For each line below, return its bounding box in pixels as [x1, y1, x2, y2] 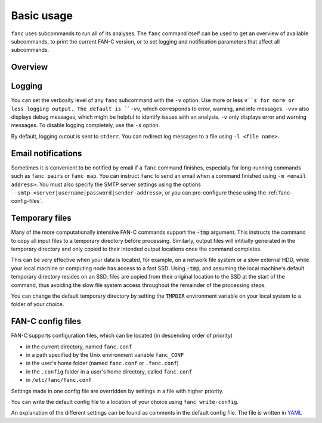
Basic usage [11, 9, 73, 22]
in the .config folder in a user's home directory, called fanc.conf [26, 368, 193, 375]
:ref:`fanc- [267, 189, 292, 196]
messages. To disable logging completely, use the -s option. [11, 122, 160, 129]
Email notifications [11, 148, 82, 158]
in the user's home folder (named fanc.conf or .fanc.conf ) [26, 360, 179, 367]
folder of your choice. [11, 301, 64, 308]
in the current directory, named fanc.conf [26, 343, 132, 350]
